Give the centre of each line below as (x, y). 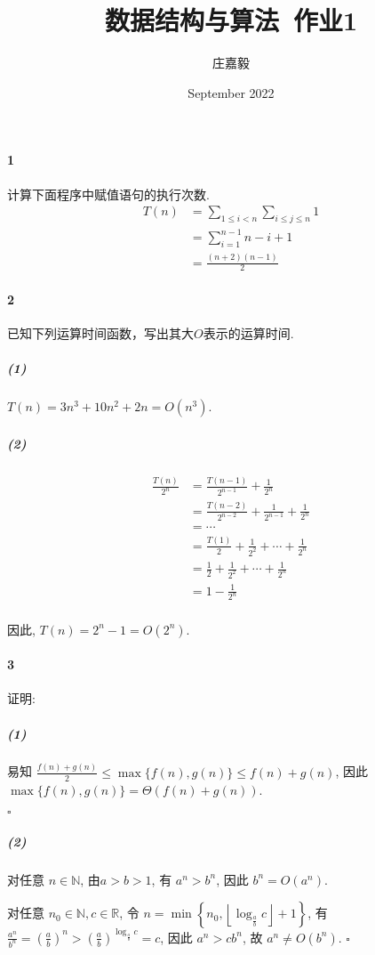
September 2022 (231, 92)
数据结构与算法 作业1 (231, 20)
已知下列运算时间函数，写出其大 (100, 333)
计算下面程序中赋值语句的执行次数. (108, 194)
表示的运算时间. (248, 333)
